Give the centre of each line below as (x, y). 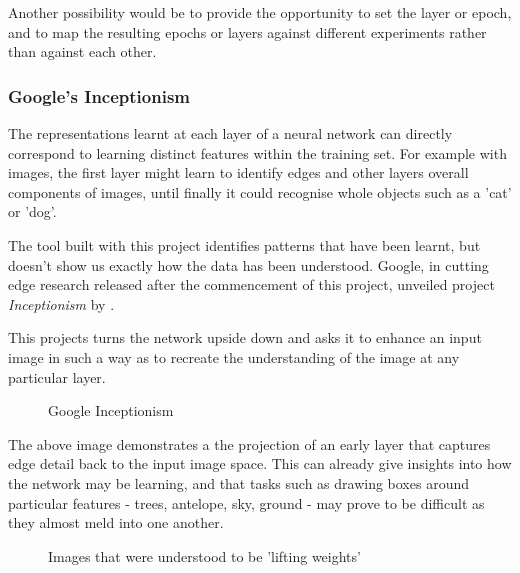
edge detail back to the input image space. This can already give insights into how (260, 463)
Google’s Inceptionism (99, 95)
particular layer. (57, 376)
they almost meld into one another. (116, 522)
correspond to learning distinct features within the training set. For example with (257, 152)
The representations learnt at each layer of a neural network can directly (230, 133)
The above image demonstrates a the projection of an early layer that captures (249, 443)
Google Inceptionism (111, 410)
